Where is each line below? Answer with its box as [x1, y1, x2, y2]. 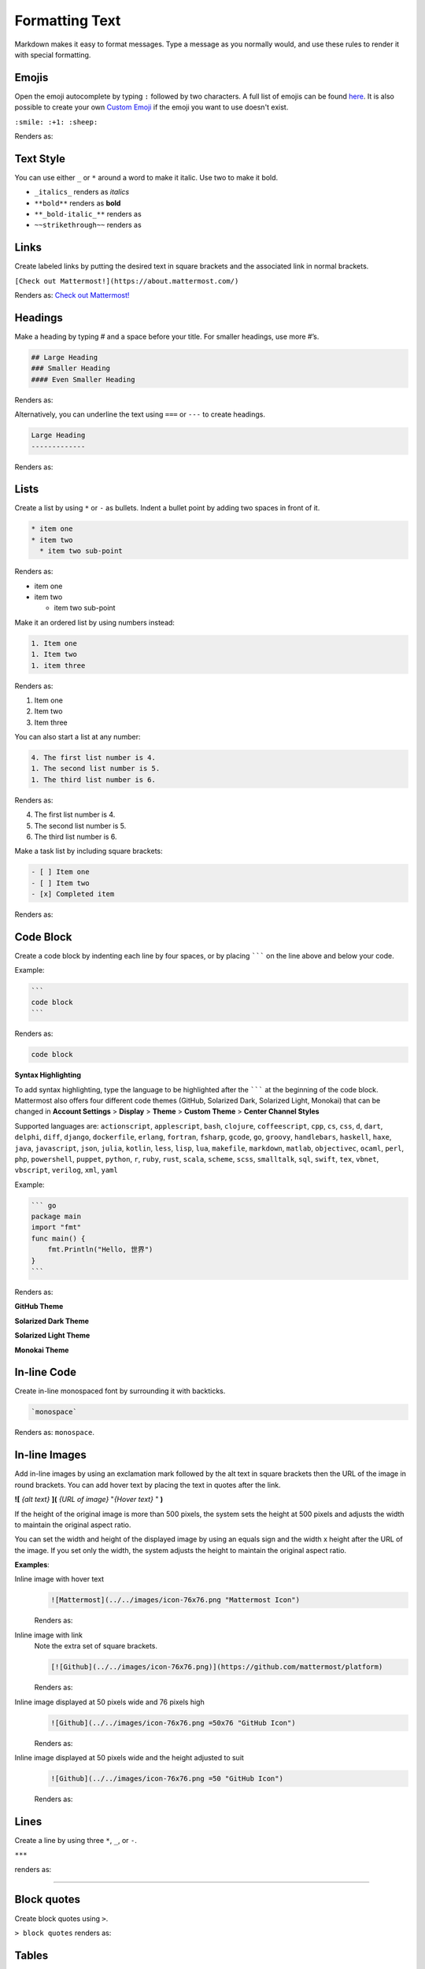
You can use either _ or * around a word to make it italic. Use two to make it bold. [14, 172, 279, 182]
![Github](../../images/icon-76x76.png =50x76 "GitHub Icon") [50, 1718, 296, 1727]
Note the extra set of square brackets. [34, 1641, 157, 1651]
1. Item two [31, 650, 78, 659]
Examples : [14, 1560, 50, 1570]
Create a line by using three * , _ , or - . [14, 1835, 137, 1845]
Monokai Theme [14, 1345, 69, 1355]
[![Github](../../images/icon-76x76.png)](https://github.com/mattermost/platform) [50, 1663, 383, 1671]
